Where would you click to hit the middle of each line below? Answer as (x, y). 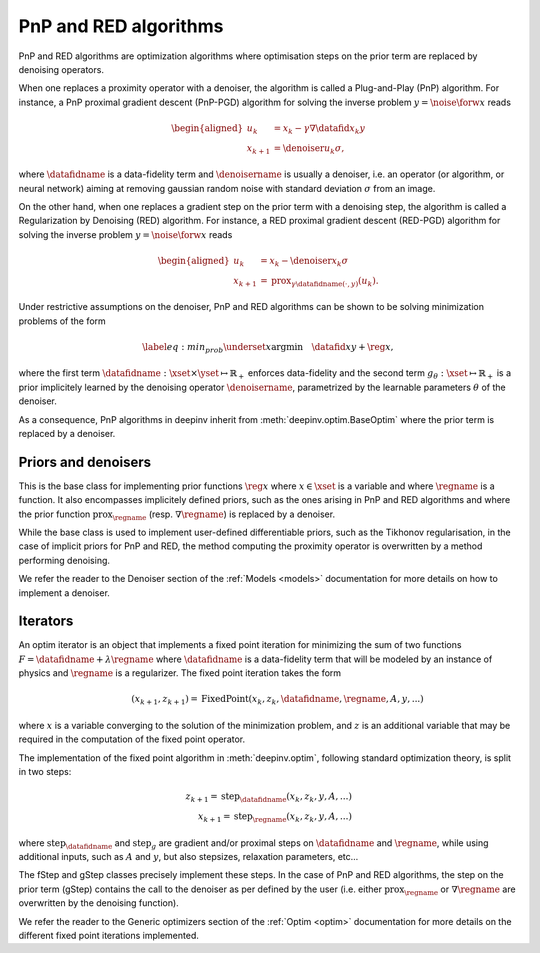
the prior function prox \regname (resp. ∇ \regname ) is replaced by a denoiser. (176, 515)
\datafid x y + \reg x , (352, 346)
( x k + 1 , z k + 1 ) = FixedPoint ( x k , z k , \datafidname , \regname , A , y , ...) (277, 700)
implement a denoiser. (64, 592)
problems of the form (62, 321)
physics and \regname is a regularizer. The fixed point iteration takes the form (180, 673)
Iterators (46, 621)
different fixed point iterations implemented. (109, 935)
